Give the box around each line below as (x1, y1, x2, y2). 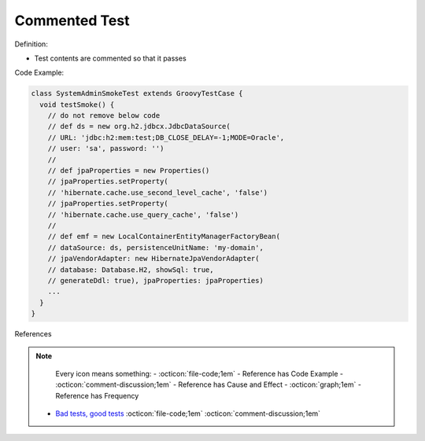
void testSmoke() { (39, 100, 115, 109)
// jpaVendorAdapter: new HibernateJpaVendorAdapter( (47, 254, 260, 263)
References (14, 329, 52, 339)
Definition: (14, 39, 49, 49)
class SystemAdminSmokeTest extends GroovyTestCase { (31, 89, 243, 98)
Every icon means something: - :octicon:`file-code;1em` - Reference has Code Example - (55, 369, 344, 378)
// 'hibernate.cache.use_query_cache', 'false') (47, 210, 239, 219)
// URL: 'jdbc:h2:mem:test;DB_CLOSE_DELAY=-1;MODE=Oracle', (47, 133, 285, 141)
